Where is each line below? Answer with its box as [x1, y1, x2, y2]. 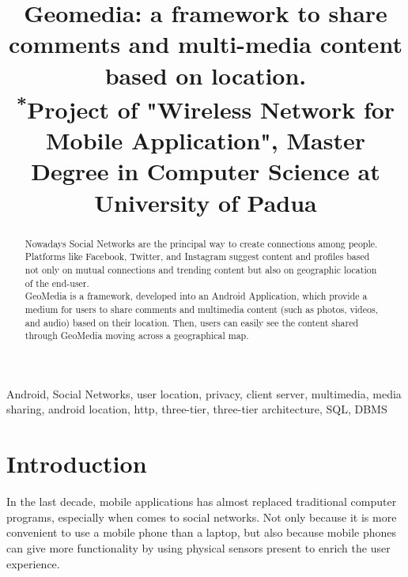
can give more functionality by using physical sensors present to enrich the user [6, 539, 391, 556]
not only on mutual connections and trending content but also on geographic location [25, 262, 377, 276]
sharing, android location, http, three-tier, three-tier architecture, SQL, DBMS [6, 401, 387, 417]
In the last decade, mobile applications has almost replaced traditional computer [6, 493, 397, 510]
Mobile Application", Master [46, 124, 365, 157]
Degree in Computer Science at [31, 155, 380, 187]
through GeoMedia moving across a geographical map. [25, 329, 249, 342]
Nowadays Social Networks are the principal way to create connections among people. [25, 236, 378, 250]
